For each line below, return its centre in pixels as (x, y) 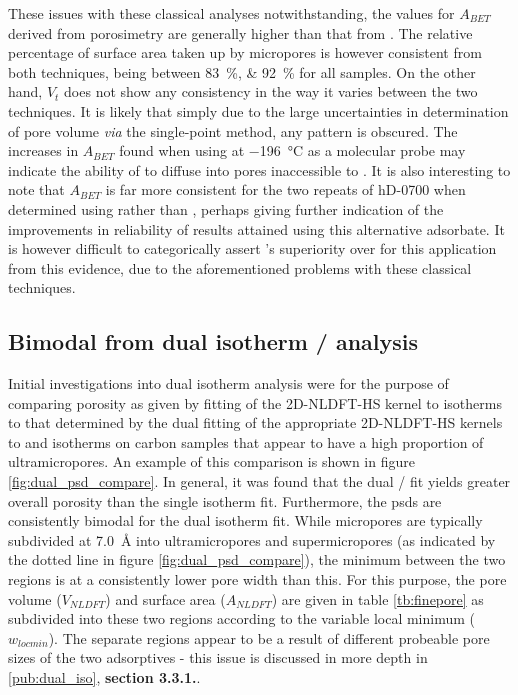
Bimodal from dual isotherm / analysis (213, 341)
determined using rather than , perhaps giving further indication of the (226, 208)
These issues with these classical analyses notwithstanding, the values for (231, 13)
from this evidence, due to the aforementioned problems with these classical (240, 267)
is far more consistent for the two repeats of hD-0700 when (285, 189)
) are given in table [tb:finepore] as (377, 598)
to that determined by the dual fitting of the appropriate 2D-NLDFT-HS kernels (255, 422)
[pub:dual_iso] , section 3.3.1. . (104, 677)
